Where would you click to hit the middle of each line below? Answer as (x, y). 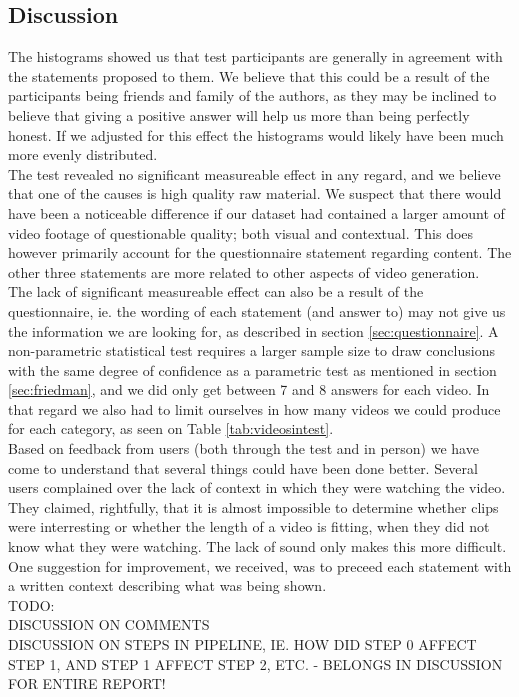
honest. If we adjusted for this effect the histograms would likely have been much (256, 134)
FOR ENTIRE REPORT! (87, 683)
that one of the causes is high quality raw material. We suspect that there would (255, 193)
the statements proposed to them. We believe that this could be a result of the (249, 75)
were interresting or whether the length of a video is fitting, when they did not (249, 526)
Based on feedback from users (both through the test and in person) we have (243, 448)
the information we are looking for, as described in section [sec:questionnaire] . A (253, 330)
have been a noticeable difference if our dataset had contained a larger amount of (256, 212)
